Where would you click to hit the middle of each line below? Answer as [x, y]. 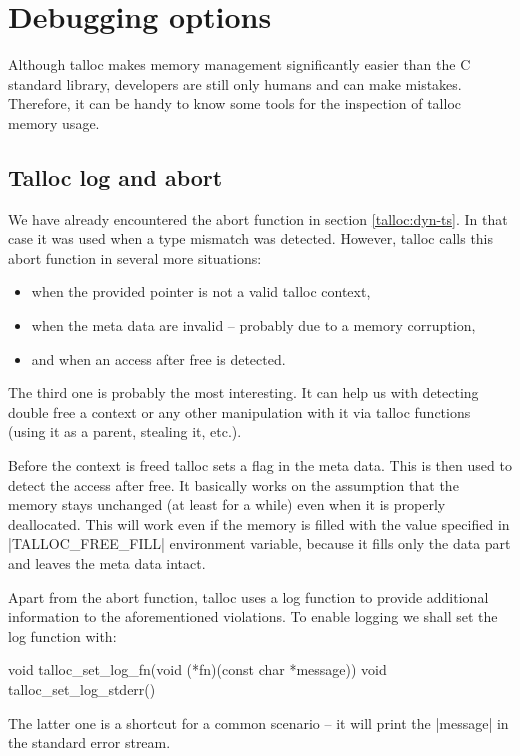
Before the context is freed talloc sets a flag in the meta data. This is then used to [260, 465]
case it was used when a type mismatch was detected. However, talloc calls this [251, 238]
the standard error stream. [89, 742]
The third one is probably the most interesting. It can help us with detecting [243, 392]
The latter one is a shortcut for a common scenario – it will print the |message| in [258, 722]
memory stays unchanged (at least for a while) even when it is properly [227, 504]
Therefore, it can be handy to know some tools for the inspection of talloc [235, 103]
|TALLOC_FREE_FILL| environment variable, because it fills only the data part [259, 543]
